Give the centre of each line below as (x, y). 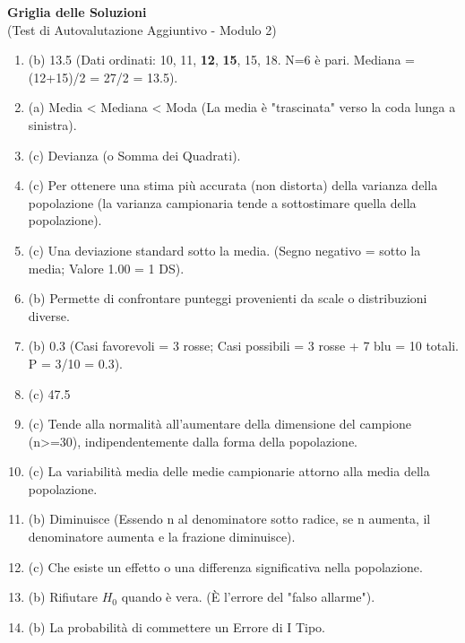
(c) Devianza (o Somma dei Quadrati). (134, 155)
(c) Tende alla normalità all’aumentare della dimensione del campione (220, 424)
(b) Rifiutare (63, 597)
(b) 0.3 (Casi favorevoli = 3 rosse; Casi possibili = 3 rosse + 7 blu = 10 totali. (243, 346)
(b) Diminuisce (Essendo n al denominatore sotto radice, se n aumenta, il (229, 519)
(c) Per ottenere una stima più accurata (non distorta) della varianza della (233, 185)
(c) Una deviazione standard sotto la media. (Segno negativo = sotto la (224, 250)
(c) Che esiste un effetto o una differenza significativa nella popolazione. (225, 566)
